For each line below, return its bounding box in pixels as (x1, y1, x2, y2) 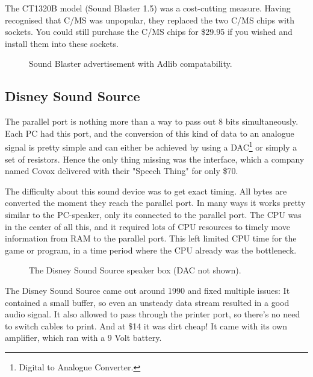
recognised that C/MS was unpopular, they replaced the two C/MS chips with (5, 13, 295, 26)
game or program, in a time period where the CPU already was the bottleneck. (5, 243, 297, 256)
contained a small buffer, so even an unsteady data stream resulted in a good (5, 296, 290, 308)
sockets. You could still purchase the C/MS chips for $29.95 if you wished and (5, 25, 293, 38)
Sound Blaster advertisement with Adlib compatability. (29, 57, 232, 70)
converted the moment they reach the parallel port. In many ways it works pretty (5, 196, 306, 209)
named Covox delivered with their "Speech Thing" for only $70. (5, 164, 238, 177)
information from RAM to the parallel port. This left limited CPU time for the (5, 232, 297, 245)
